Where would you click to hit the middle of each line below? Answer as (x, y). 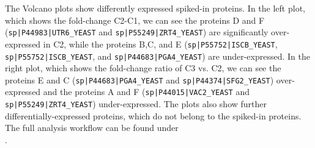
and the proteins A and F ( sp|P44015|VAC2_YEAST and (146, 92)
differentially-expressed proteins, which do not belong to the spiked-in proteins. (153, 115)
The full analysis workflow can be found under (92, 128)
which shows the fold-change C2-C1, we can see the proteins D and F (135, 20)
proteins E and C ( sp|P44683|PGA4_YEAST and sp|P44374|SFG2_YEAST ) (139, 79)
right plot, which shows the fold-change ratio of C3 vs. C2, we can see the (143, 68)
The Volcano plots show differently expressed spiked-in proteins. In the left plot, (155, 8)
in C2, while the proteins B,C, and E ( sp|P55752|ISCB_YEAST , (160, 44)
